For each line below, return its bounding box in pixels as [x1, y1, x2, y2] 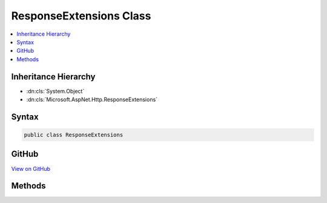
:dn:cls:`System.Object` [26, 87, 85, 95]
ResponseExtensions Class [11, 9, 151, 22]
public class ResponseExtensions [24, 131, 124, 139]
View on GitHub [11, 165, 51, 172]
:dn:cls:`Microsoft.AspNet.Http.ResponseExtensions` [26, 96, 157, 103]
